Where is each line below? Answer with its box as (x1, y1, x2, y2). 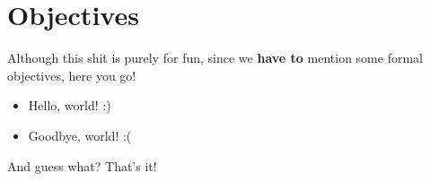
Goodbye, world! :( (28, 125, 132, 144)
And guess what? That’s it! (7, 156, 157, 175)
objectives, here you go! (7, 65, 136, 84)
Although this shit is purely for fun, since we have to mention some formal (7, 48, 423, 67)
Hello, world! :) (28, 96, 111, 115)
